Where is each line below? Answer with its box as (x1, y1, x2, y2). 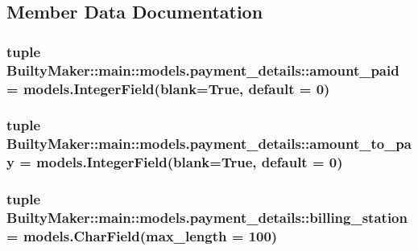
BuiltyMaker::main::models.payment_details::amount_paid (6, 60, 399, 80)
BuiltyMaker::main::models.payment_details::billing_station (6, 208, 408, 227)
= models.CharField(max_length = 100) (6, 225, 278, 245)
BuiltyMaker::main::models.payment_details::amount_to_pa (6, 134, 412, 154)
